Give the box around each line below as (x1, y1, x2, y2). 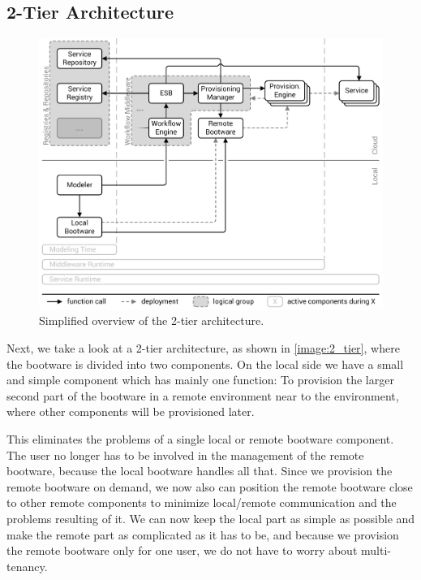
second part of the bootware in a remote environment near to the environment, (6, 387, 399, 404)
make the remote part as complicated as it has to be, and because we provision (6, 526, 399, 543)
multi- (361, 542, 391, 559)
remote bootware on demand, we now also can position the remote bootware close (6, 478, 413, 495)
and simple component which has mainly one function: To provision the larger (6, 371, 394, 388)
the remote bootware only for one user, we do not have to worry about (6, 542, 358, 559)
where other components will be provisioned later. (6, 403, 255, 420)
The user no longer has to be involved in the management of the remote (6, 446, 364, 463)
